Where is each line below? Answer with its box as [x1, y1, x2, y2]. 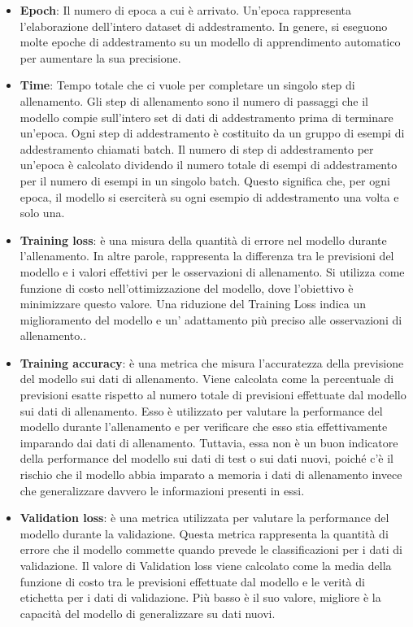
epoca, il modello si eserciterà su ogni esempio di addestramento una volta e [20, 188, 399, 205]
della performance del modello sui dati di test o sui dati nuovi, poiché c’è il [20, 450, 393, 467]
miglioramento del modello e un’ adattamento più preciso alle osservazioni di [20, 311, 402, 328]
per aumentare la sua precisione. [20, 49, 181, 66]
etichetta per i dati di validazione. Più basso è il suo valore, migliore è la [20, 589, 381, 606]
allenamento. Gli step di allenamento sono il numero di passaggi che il [20, 92, 368, 109]
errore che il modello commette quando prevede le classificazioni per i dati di [20, 541, 402, 558]
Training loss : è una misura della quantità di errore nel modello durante [20, 231, 387, 248]
